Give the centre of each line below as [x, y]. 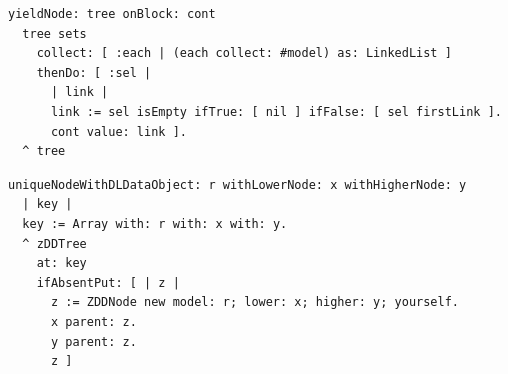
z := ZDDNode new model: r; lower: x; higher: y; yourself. [255, 302]
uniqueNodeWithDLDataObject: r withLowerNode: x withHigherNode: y [237, 184]
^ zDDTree [54, 243]
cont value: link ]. [118, 131]
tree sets [54, 33]
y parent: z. [93, 341]
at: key [61, 263]
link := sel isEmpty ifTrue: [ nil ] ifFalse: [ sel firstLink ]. [276, 111]
